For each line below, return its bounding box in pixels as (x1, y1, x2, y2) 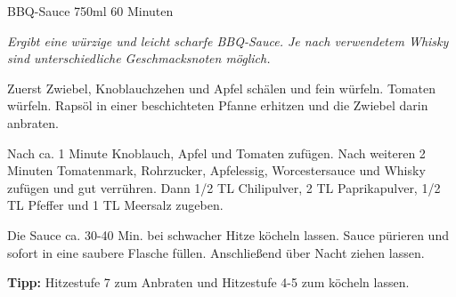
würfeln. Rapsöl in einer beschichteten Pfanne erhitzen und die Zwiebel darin (7, 96, 428, 115)
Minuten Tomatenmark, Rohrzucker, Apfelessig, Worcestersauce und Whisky (7, 161, 426, 180)
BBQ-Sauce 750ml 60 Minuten (7, 2, 174, 20)
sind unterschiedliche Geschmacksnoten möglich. (7, 49, 271, 68)
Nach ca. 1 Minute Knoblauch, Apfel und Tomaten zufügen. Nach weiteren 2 (7, 143, 426, 162)
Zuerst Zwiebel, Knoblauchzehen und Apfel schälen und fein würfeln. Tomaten (7, 78, 436, 97)
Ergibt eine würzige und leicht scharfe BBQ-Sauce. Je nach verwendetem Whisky (7, 31, 449, 50)
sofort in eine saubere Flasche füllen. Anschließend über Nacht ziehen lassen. (7, 243, 425, 261)
